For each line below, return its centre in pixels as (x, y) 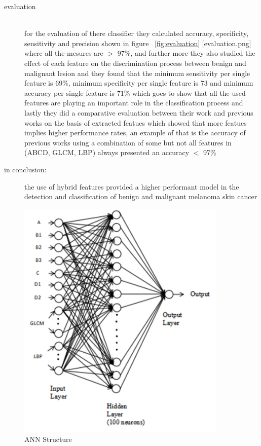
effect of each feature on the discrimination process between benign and (135, 63)
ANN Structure (48, 439)
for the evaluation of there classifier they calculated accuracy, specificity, (137, 33)
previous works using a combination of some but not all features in (128, 142)
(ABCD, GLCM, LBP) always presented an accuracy (107, 152)
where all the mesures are (64, 53)
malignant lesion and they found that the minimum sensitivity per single (137, 73)
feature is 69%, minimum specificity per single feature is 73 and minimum (139, 83)
